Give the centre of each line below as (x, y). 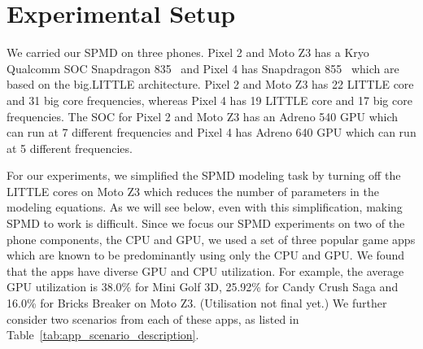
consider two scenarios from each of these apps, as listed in (153, 318)
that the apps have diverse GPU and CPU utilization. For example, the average (205, 270)
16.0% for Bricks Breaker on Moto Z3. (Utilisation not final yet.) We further (197, 303)
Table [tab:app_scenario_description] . (103, 335)
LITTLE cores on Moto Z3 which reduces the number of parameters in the (193, 191)
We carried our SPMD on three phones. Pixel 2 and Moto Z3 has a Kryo (188, 52)
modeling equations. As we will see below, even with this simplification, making (205, 207)
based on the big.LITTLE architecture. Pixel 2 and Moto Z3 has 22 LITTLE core (210, 84)
